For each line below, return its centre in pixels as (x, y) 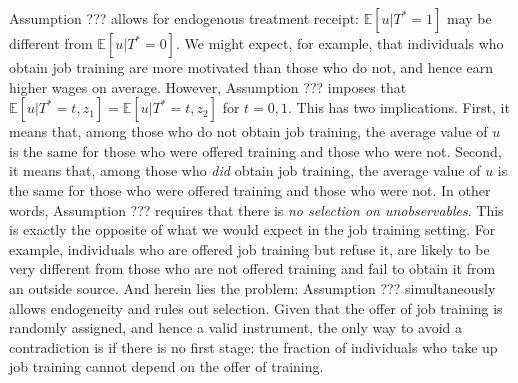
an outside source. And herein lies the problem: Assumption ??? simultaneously (252, 287)
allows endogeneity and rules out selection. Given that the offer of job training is (256, 307)
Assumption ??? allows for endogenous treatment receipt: (184, 18)
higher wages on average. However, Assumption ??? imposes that (208, 86)
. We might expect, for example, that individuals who (340, 43)
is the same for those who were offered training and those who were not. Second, (255, 150)
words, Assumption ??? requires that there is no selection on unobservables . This (256, 209)
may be (469, 18)
